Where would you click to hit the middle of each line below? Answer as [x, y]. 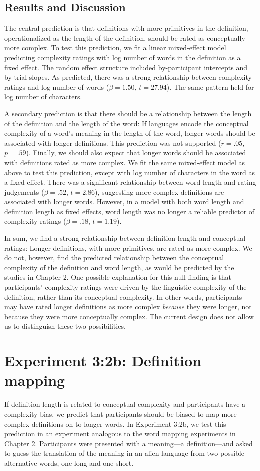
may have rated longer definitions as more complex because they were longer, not [128, 306]
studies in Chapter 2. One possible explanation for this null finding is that [118, 277]
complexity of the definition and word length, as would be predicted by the [119, 267]
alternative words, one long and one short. [69, 462]
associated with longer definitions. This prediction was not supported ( [113, 143]
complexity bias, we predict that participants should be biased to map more [121, 413]
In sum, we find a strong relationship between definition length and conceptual [125, 238]
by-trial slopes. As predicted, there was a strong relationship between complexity [128, 77]
